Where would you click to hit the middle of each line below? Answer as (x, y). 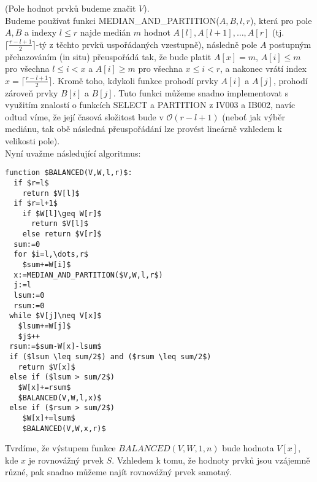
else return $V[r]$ (62, 234)
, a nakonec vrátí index (263, 68)
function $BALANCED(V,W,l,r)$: (69, 173)
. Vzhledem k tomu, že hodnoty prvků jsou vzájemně (211, 460)
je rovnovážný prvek (66, 460)
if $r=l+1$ (36, 204)
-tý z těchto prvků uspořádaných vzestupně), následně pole (147, 44)
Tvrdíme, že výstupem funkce (60, 448)
